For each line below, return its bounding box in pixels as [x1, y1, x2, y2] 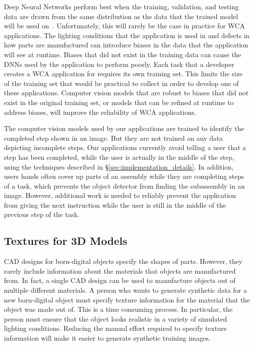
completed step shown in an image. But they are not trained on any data [4, 132, 223, 143]
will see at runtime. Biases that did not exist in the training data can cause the [4, 49, 241, 59]
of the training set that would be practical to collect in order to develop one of [4, 78, 239, 88]
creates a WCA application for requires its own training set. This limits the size [4, 68, 243, 79]
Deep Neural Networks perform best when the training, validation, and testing [4, 1, 239, 11]
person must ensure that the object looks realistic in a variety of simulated [4, 313, 227, 324]
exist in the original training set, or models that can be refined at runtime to [4, 97, 234, 107]
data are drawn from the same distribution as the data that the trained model [4, 11, 238, 21]
